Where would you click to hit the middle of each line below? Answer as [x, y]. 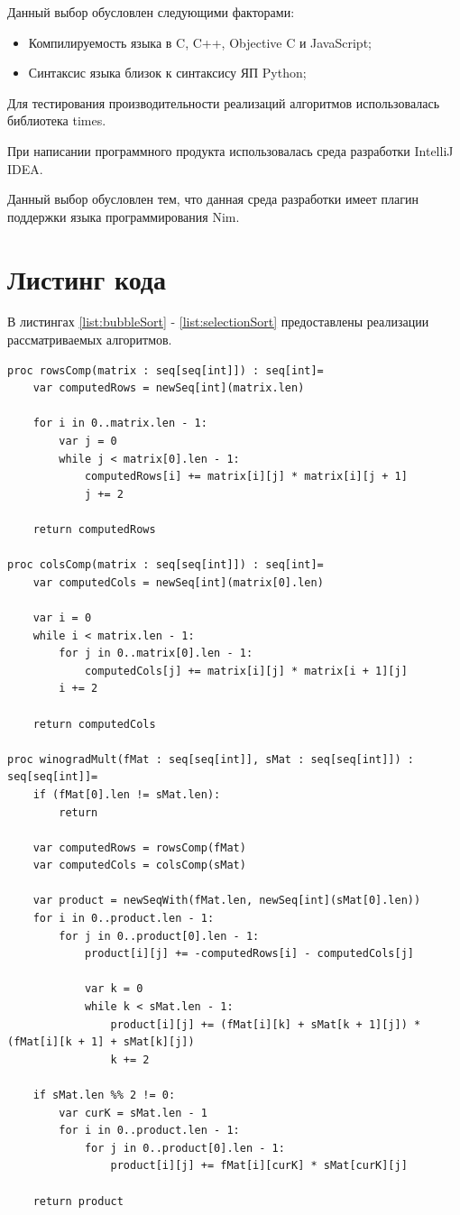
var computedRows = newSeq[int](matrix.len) [169, 388]
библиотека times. [57, 120]
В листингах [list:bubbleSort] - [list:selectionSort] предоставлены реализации [218, 322]
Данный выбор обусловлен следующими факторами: [151, 12]
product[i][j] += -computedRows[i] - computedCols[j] [249, 954]
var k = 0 [114, 989]
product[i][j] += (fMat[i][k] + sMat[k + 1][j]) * [266, 1024]
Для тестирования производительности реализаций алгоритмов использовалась [224, 102]
